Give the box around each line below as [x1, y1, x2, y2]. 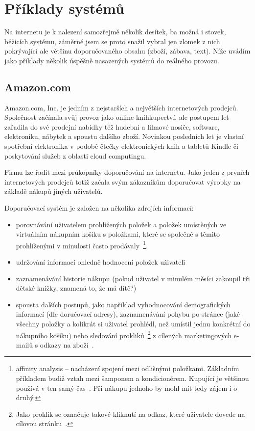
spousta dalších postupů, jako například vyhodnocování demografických [16, 299, 231, 309]
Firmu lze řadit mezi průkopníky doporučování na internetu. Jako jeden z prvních [4, 167, 250, 177]
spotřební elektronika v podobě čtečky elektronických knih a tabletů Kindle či [4, 141, 238, 151]
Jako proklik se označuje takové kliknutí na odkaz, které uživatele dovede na [16, 408, 245, 419]
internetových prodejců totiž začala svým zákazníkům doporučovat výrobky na [4, 176, 241, 187]
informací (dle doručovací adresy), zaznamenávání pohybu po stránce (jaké [16, 309, 240, 319]
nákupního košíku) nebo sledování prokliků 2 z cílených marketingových [16, 328, 232, 340]
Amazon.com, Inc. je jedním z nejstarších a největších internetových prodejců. [4, 102, 238, 112]
